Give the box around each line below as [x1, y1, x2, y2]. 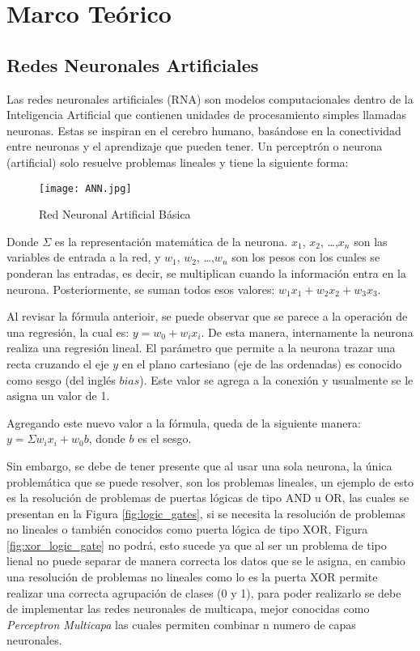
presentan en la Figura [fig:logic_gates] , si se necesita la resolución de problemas [6, 504, 405, 521]
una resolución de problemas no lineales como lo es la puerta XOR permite [6, 568, 378, 585]
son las [354, 232, 388, 249]
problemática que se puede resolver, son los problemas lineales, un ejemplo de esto [6, 473, 414, 490]
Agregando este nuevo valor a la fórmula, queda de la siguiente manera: [6, 414, 361, 431]
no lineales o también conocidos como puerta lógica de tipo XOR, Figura [6, 521, 368, 538]
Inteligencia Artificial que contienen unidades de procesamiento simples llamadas [6, 106, 406, 123]
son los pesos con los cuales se [231, 249, 380, 266]
